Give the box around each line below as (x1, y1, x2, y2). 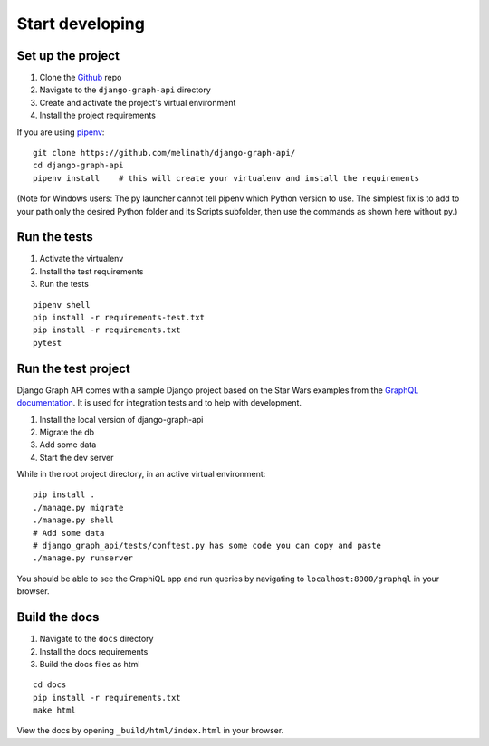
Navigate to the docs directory (39, 634, 154, 645)
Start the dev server (39, 452, 114, 463)
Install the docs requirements (39, 646, 149, 656)
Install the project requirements (39, 110, 156, 121)
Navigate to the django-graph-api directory (39, 84, 212, 95)
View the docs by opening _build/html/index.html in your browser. (16, 725, 284, 736)
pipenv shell (33, 300, 91, 310)
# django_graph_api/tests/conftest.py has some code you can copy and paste (33, 540, 382, 551)
